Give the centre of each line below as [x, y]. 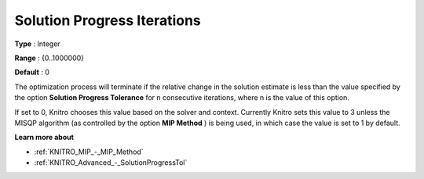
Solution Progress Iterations [108, 20]
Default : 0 [32, 72]
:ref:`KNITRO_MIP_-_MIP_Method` [89, 152]
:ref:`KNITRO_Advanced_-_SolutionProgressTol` [111, 163]
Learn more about [44, 138]
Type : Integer [37, 44]
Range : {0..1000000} [49, 58]
